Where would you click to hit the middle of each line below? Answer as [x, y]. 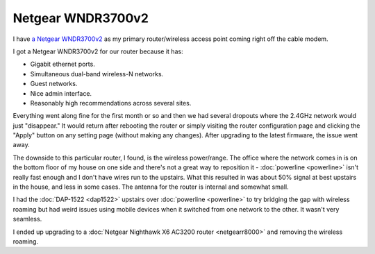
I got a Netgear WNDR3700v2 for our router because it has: [98, 51]
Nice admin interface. [61, 93]
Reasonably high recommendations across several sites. [111, 103]
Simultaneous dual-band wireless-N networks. [97, 74]
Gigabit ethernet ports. [62, 64]
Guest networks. [54, 84]
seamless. [27, 219]
